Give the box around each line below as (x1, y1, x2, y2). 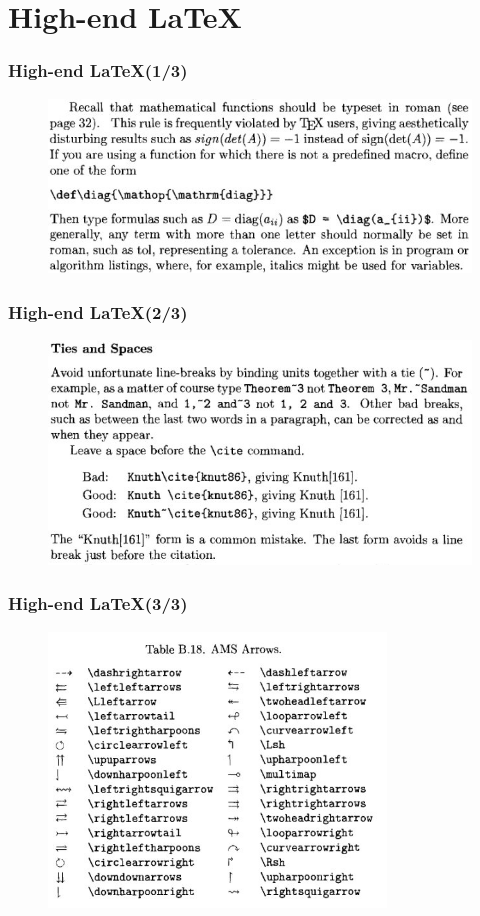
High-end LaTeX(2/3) (8, 299, 188, 324)
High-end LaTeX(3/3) (8, 591, 188, 616)
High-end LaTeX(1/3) (8, 58, 188, 83)
